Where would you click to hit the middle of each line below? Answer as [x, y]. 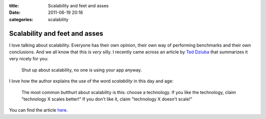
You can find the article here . [39, 110]
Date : [15, 13]
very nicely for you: [29, 59]
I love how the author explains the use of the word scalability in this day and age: [91, 81]
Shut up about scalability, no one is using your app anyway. [82, 70]
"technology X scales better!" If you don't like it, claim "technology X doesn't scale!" [107, 99]
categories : [21, 19]
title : [14, 6]
